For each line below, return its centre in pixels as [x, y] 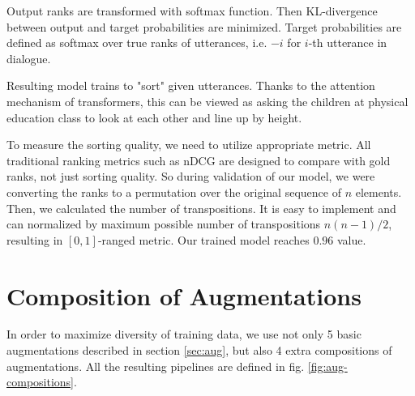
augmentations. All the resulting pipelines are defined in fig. [156, 366]
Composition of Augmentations [184, 295]
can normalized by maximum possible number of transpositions [164, 224]
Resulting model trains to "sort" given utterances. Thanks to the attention [191, 85]
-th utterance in [348, 43]
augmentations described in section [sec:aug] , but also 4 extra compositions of [199, 350]
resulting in [35, 239]
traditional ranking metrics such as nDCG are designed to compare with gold [199, 160]
